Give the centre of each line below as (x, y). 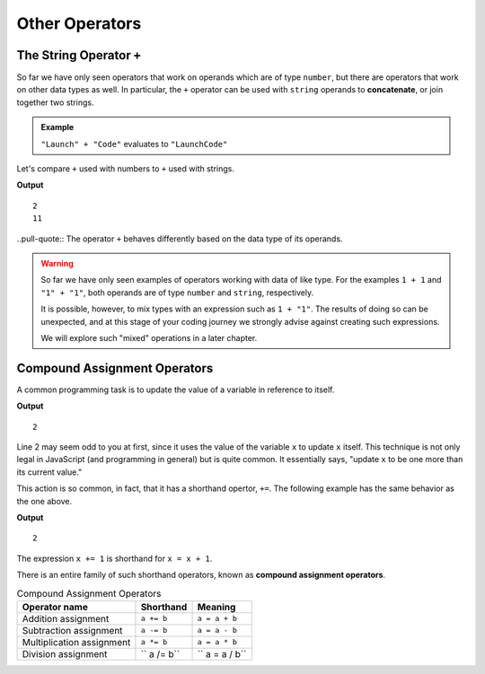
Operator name (55, 607)
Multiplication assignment (76, 642)
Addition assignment (66, 618)
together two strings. (55, 102)
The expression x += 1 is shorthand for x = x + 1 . (115, 558)
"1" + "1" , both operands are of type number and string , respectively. (177, 293)
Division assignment (65, 653)
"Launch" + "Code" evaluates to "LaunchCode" (134, 144)
